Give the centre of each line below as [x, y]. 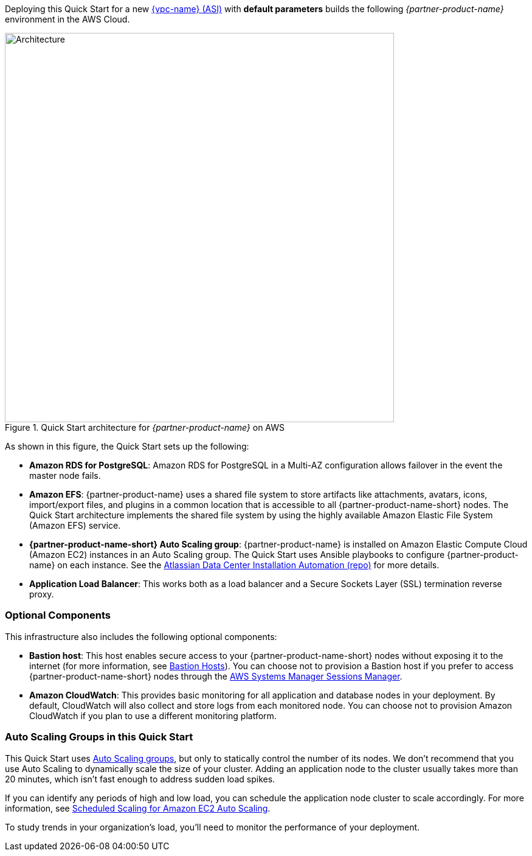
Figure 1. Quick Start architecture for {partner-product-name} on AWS [145, 427]
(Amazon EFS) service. [75, 525]
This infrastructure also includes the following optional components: [141, 636]
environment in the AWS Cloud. [67, 19]
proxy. [42, 594]
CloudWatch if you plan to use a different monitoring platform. [153, 715]
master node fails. [65, 475]
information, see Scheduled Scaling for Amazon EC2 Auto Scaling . [138, 808]
